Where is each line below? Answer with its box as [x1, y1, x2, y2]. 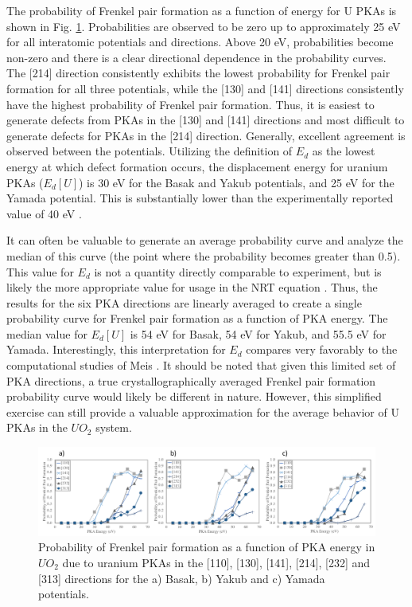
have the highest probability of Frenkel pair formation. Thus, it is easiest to [6, 96, 375, 112]
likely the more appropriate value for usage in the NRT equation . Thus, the [6, 279, 378, 296]
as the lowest [312, 143, 375, 159]
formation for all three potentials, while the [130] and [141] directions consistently [6, 80, 404, 96]
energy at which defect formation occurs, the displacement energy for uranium [6, 158, 388, 174]
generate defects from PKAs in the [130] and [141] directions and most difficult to [6, 112, 405, 128]
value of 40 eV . [6, 205, 82, 221]
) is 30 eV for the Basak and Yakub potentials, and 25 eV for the [79, 174, 395, 190]
